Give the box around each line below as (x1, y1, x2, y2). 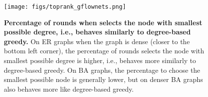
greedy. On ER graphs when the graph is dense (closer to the (4, 36, 190, 46)
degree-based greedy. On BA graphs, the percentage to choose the (4, 65, 200, 75)
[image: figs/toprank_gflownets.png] (4, 3, 126, 10)
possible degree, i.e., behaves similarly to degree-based (4, 27, 191, 37)
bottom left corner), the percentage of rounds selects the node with (4, 46, 205, 56)
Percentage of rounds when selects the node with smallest (4, 17, 203, 27)
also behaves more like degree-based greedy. (4, 83, 134, 94)
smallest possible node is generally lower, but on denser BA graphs (4, 74, 203, 84)
